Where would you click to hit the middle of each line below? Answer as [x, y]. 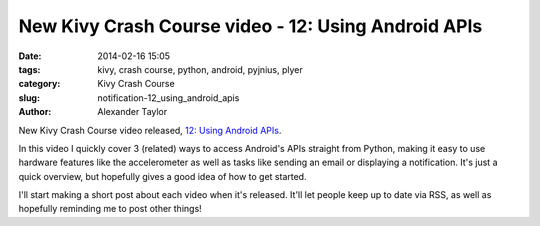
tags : [29, 69]
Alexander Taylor [132, 112]
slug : [29, 97]
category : [39, 84]
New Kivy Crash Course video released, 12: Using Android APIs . [150, 130]
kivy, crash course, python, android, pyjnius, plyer [200, 69]
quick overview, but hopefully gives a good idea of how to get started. [162, 176]
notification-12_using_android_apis [168, 97]
